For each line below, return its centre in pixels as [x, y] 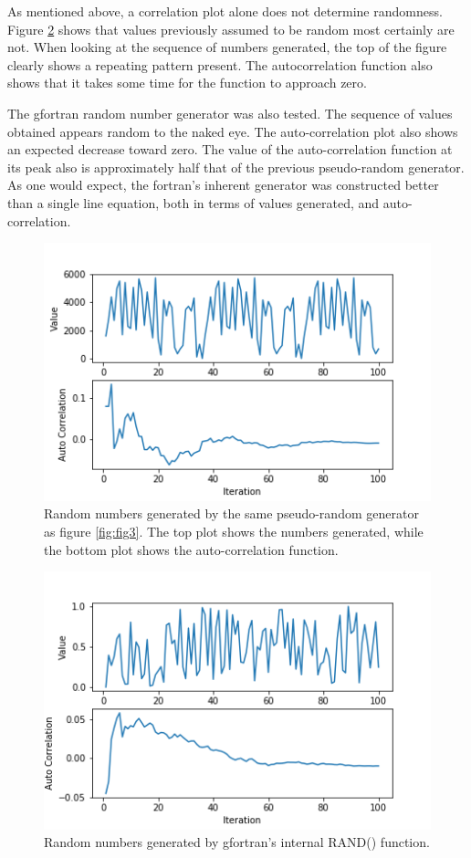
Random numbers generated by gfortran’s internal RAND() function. [237, 842]
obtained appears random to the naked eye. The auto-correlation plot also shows [233, 131]
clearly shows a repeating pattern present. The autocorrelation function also [220, 64]
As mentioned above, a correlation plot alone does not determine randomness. [225, 11]
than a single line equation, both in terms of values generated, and [194, 202]
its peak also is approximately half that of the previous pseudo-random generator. [236, 167]
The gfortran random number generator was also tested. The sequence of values [230, 113]
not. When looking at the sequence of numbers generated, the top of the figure [227, 47]
